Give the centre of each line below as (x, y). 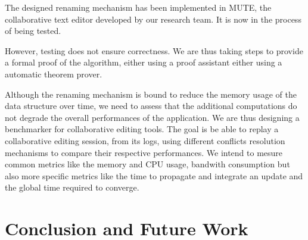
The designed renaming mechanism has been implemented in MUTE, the (138, 7)
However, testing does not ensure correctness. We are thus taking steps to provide (154, 50)
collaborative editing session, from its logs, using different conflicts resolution (145, 140)
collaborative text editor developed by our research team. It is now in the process (153, 19)
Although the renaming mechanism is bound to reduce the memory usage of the (151, 94)
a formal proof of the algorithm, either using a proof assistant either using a (144, 62)
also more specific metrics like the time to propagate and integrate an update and (154, 175)
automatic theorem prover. (54, 74)
